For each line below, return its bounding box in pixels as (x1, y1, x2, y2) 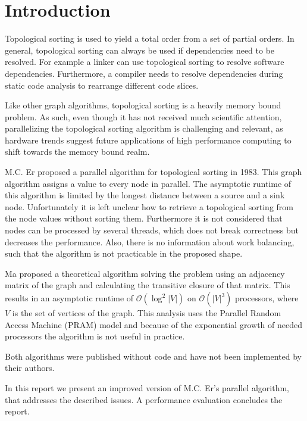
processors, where (235, 292, 299, 304)
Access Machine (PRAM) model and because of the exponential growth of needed (5, 318, 302, 330)
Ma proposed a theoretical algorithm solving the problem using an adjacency (5, 267, 285, 279)
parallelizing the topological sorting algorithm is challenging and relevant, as (5, 122, 283, 135)
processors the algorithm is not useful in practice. (5, 330, 185, 342)
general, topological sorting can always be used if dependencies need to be (5, 43, 275, 56)
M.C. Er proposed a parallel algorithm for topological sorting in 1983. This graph (5, 166, 302, 178)
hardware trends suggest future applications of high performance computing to (5, 133, 292, 146)
